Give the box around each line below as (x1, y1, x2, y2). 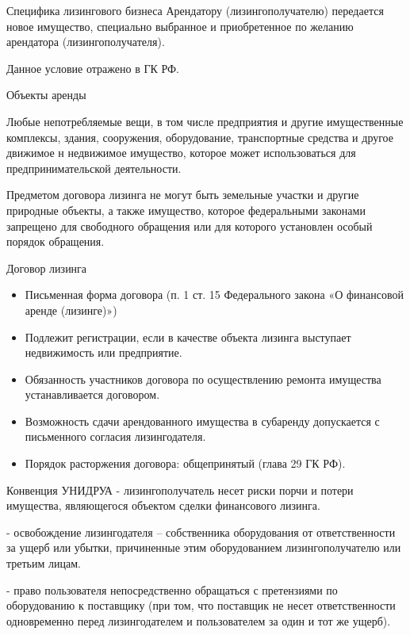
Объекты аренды (6, 86, 86, 103)
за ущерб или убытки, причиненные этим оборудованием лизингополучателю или (6, 539, 401, 556)
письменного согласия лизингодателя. (25, 428, 206, 445)
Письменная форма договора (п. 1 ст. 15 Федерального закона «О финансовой (25, 286, 404, 303)
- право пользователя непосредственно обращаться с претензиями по (6, 581, 338, 598)
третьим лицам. (6, 555, 81, 572)
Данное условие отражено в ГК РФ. (6, 59, 180, 76)
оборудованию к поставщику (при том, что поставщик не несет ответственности (6, 597, 396, 614)
